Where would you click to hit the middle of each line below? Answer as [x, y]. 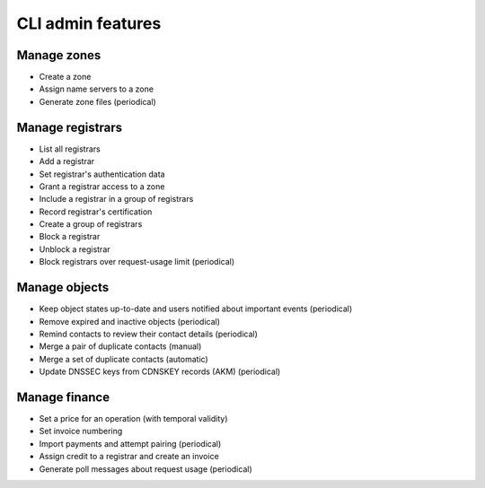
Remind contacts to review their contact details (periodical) [148, 334]
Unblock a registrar [75, 249]
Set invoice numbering [81, 431]
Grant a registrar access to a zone [102, 186]
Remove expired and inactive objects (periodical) [129, 321]
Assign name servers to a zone [97, 89]
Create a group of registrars [91, 224]
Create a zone [65, 77]
